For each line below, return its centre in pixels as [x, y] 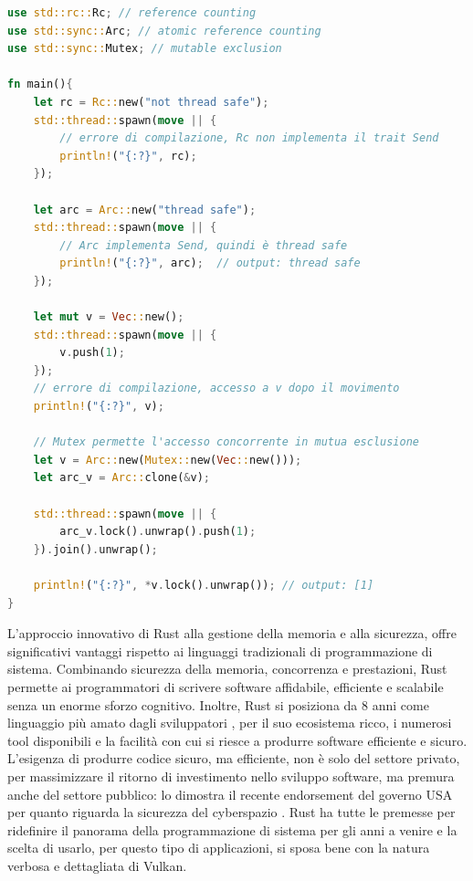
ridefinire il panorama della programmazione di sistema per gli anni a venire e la [232, 829]
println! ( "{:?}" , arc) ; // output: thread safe [210, 263]
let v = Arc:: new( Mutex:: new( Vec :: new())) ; [168, 460]
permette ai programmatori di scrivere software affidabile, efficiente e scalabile [226, 686]
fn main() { [40, 84]
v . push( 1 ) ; [92, 353]
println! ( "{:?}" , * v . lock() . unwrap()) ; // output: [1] [204, 585]
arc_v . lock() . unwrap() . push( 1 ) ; [158, 532]
